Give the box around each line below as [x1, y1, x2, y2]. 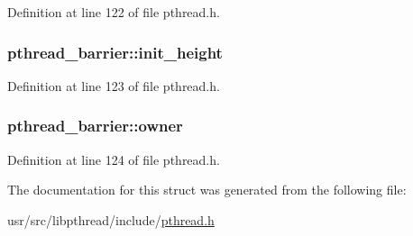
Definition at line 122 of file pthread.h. [7, 3, 220, 21]
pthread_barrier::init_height [7, 41, 223, 63]
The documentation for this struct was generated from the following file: [7, 180, 407, 199]
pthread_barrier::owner [7, 114, 183, 137]
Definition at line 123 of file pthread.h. [7, 76, 220, 95]
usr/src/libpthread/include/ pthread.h [7, 210, 215, 229]
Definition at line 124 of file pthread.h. [7, 150, 220, 168]
